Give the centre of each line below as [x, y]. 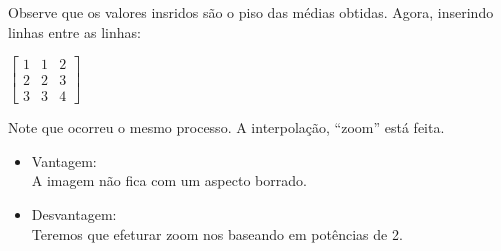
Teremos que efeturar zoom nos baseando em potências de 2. [217, 233]
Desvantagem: [74, 214]
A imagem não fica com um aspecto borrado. [169, 180]
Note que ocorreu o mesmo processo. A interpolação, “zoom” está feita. [226, 127]
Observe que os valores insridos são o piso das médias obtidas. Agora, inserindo [251, 12]
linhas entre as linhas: [74, 31]
